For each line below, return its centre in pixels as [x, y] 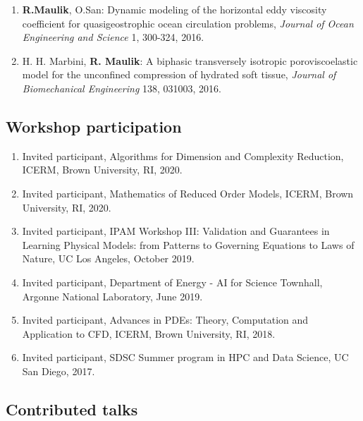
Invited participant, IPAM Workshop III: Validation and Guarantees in [176, 231]
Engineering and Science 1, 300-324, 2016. [113, 37]
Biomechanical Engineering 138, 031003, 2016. [122, 88]
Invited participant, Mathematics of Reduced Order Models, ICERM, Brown [188, 193]
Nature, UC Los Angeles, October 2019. [108, 258]
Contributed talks [72, 409]
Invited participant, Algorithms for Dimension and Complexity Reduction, [183, 155]
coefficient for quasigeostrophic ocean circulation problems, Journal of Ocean [188, 23]
